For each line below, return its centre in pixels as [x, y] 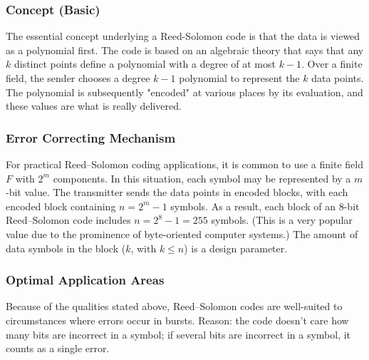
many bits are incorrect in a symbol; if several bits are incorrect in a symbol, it [178, 334]
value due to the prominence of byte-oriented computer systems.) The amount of [182, 233]
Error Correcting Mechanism [91, 137]
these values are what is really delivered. [94, 106]
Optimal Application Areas [85, 280]
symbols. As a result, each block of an [253, 206]
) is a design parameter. [236, 248]
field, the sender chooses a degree [78, 78]
